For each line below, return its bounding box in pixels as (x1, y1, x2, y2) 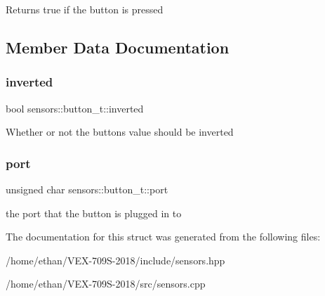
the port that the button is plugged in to (6, 205, 182, 220)
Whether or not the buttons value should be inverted (6, 124, 234, 139)
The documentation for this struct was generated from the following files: (6, 229, 321, 244)
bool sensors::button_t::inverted (6, 101, 144, 115)
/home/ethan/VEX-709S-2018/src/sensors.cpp (6, 276, 206, 291)
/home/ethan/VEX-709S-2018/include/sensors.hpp (6, 252, 225, 267)
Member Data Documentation (6, 36, 230, 58)
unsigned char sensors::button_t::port (6, 182, 168, 196)
